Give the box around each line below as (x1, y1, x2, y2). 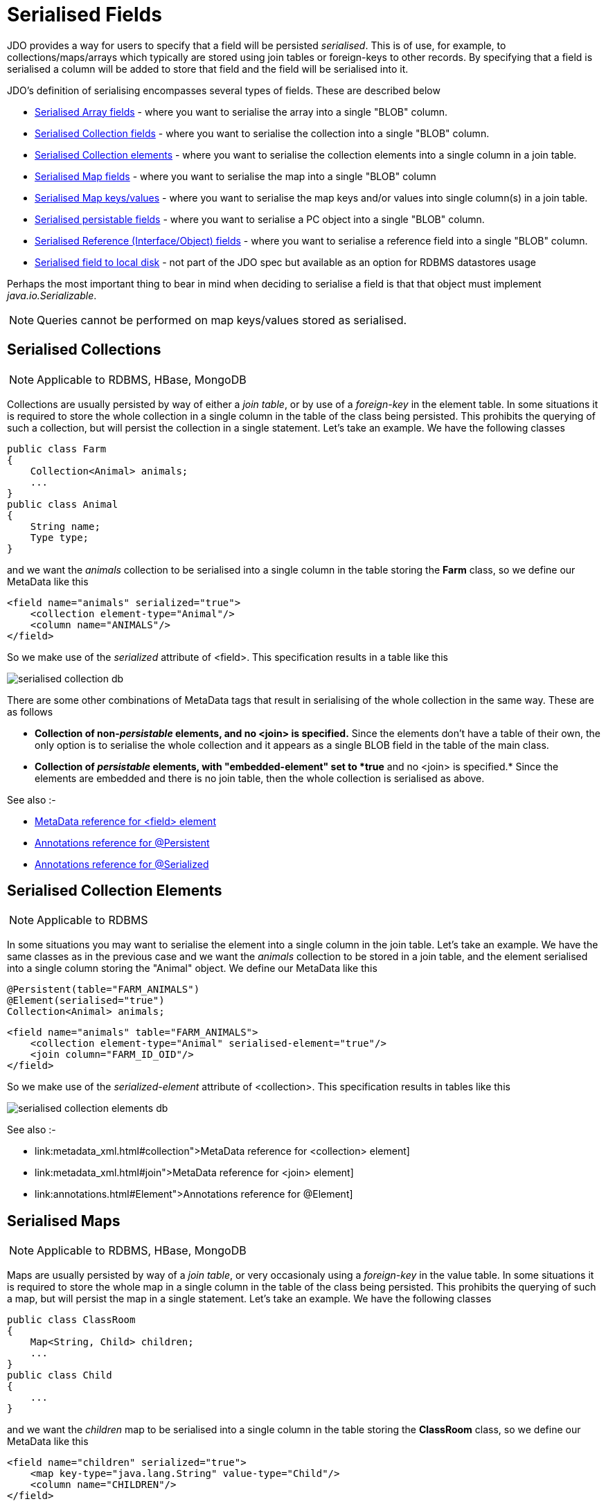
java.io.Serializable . (7, 289, 97, 301)
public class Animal (7, 498, 118, 510)
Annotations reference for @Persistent (35, 836, 210, 849)
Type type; (30, 531, 89, 543)
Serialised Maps (7, 1212, 121, 1230)
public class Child (7, 1370, 112, 1381)
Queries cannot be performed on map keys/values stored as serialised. (37, 312, 407, 327)
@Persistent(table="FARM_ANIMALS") (7, 984, 200, 995)
